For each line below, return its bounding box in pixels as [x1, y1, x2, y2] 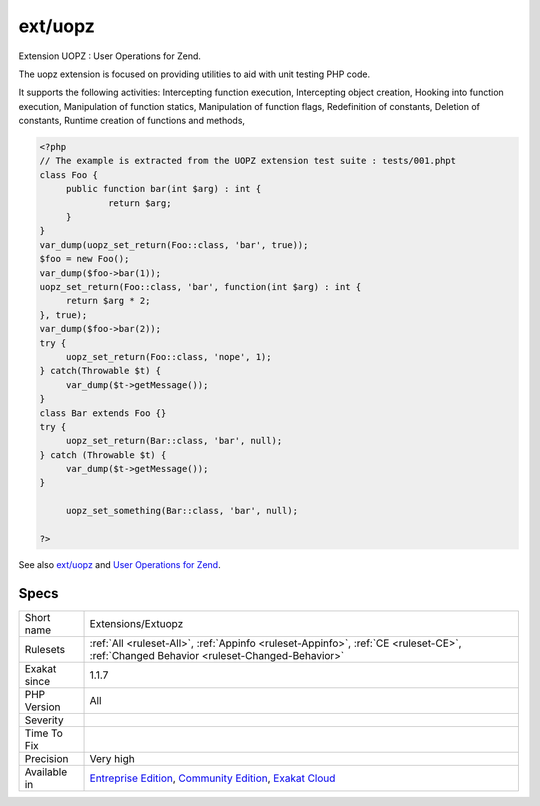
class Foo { [39, 169, 99, 180]
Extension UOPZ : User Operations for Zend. [18, 50, 202, 62]
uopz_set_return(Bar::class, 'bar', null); [65, 435, 283, 447]
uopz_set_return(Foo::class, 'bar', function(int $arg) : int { [39, 281, 362, 292]
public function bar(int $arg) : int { [65, 183, 262, 195]
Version [24, 700, 61, 714]
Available [24, 765, 68, 779]
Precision [24, 751, 69, 765]
